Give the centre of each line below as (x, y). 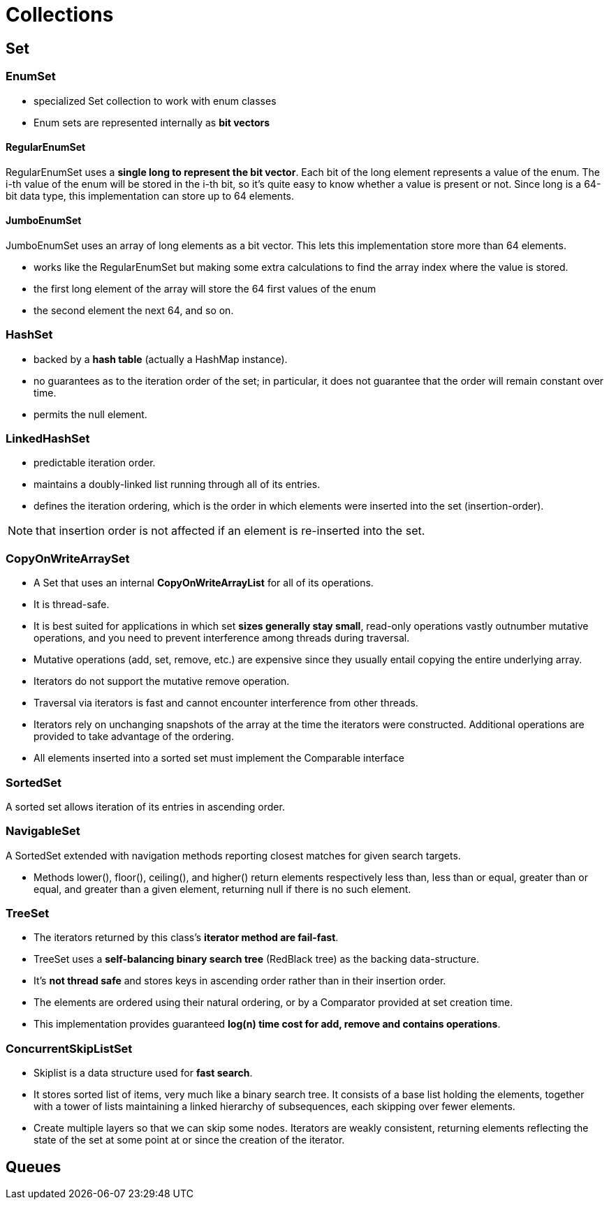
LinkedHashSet (48, 439)
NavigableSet (43, 831)
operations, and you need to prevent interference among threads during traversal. (222, 638)
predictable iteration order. (95, 463)
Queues (34, 1167)
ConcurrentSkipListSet (69, 1048)
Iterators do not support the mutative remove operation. (162, 681)
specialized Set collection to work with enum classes (155, 101)
